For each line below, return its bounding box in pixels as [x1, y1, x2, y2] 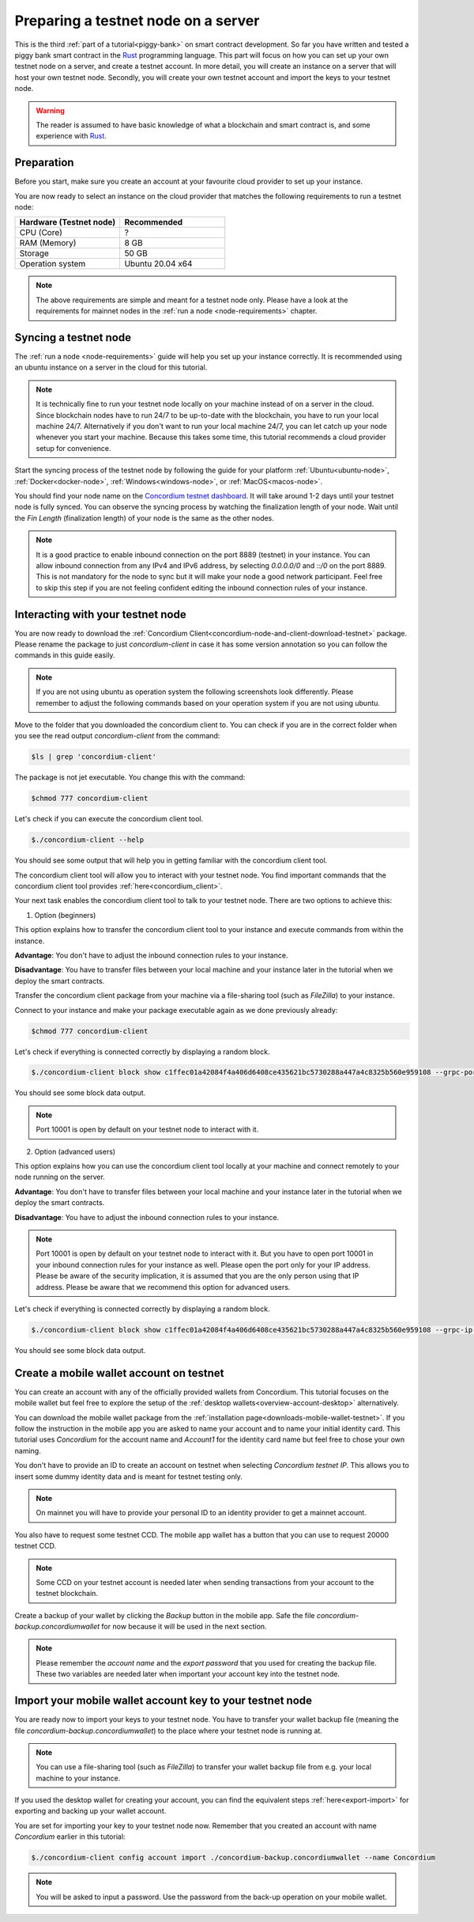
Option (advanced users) [34, 1147, 116, 1156]
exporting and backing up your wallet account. [14, 1806, 167, 1816]
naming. [14, 1446, 41, 1455]
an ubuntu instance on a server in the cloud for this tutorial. [14, 362, 208, 372]
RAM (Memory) [19, 237, 77, 248]
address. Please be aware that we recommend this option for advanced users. [36, 1282, 291, 1291]
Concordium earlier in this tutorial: [14, 1832, 126, 1841]
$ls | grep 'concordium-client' [31, 752, 157, 761]
